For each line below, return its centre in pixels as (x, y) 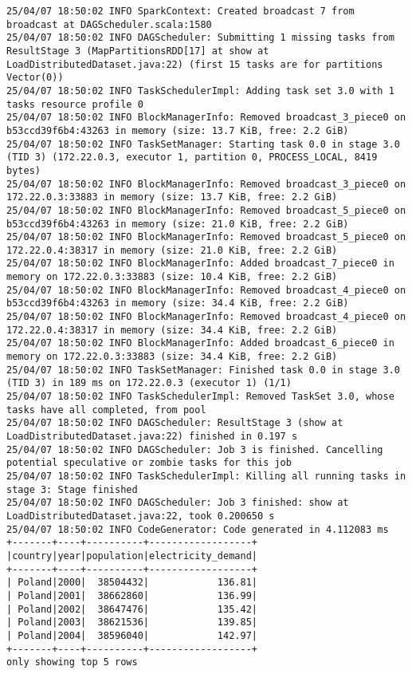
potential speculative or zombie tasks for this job (149, 463)
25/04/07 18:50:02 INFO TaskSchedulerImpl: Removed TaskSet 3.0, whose (200, 397)
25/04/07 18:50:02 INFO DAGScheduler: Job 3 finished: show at (178, 503)
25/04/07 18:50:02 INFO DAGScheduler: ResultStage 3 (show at (175, 423)
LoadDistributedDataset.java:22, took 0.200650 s (141, 516)
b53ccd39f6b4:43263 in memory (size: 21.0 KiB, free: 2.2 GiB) (178, 224)
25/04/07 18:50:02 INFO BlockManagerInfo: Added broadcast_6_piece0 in (200, 343)
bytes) (24, 170)
